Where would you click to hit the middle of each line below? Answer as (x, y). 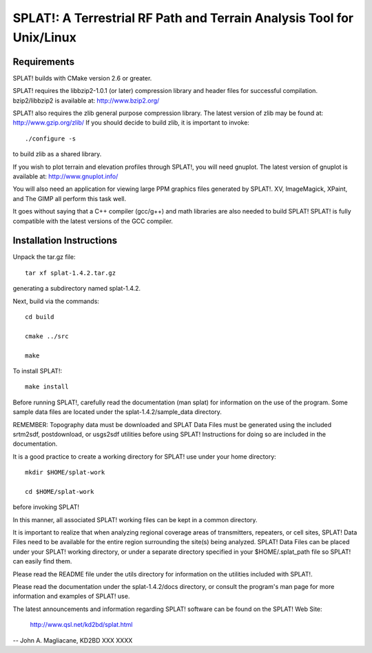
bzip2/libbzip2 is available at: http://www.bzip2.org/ (86, 101)
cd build (40, 317)
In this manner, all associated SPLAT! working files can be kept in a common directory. (135, 519)
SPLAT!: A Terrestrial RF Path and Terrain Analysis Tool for (183, 18)
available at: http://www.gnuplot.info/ (65, 176)
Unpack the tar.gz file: (44, 257)
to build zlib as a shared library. (57, 154)
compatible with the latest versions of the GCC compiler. (93, 221)
